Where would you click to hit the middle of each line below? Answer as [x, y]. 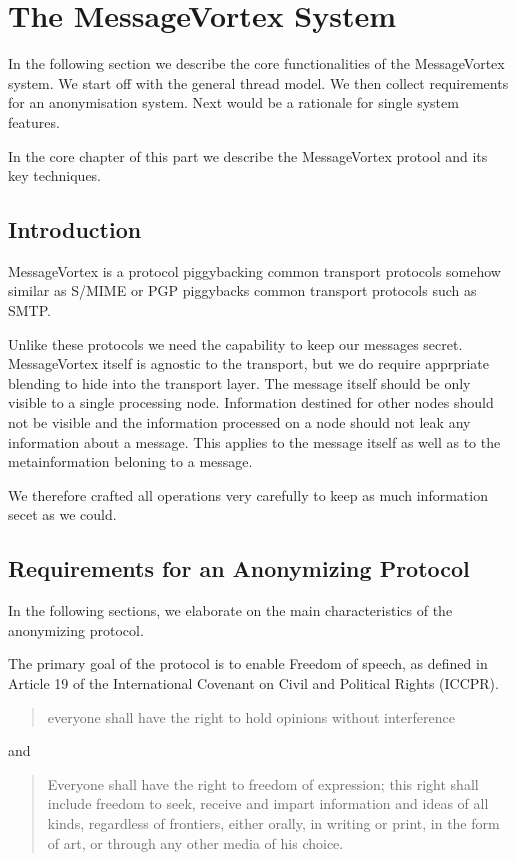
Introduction [75, 229]
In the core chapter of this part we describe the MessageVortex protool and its [248, 155]
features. [34, 121]
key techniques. [55, 175]
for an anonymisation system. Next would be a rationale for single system [233, 102]
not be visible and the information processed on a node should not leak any [239, 422]
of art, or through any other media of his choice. [195, 842]
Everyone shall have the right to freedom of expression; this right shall [263, 783]
